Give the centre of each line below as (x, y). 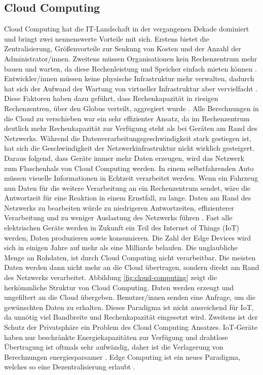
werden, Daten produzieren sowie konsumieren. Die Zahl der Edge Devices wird (127, 237)
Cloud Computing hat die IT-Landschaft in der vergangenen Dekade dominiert (127, 29)
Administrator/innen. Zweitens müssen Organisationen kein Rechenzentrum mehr (131, 58)
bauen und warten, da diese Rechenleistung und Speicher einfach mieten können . (131, 68)
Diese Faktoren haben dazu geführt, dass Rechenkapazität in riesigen (111, 98)
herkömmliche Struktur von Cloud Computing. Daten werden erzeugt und (119, 287)
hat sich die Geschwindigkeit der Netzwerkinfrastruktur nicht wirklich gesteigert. (129, 148)
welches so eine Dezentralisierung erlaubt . (70, 367)
